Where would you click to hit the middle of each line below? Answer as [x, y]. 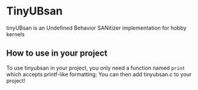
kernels [16, 34]
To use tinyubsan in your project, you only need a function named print [96, 68]
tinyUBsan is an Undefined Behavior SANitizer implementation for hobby [96, 28]
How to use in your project [57, 53]
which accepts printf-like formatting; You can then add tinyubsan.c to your [99, 74]
